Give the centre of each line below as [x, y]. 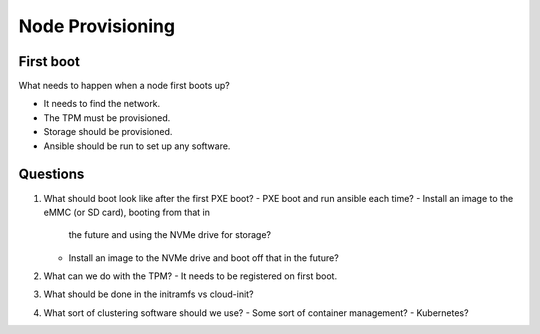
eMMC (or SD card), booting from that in [126, 212]
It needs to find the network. [102, 104]
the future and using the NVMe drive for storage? [170, 235]
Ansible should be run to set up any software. [137, 146]
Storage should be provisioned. [108, 132]
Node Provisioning [96, 26]
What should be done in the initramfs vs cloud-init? [148, 294]
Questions [51, 174]
